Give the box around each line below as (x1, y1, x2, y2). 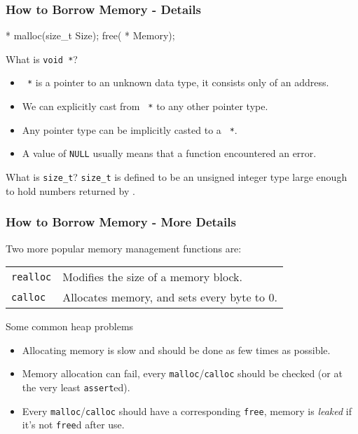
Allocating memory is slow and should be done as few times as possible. (22, 342, 331, 357)
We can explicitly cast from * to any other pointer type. (22, 99, 268, 114)
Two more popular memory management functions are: (6, 240, 242, 255)
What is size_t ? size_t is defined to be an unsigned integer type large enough (6, 170, 347, 184)
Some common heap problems (6, 319, 134, 334)
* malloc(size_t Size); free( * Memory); (6, 28, 175, 43)
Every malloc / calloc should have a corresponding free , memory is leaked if (22, 403, 352, 418)
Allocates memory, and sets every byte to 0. (62, 289, 277, 306)
